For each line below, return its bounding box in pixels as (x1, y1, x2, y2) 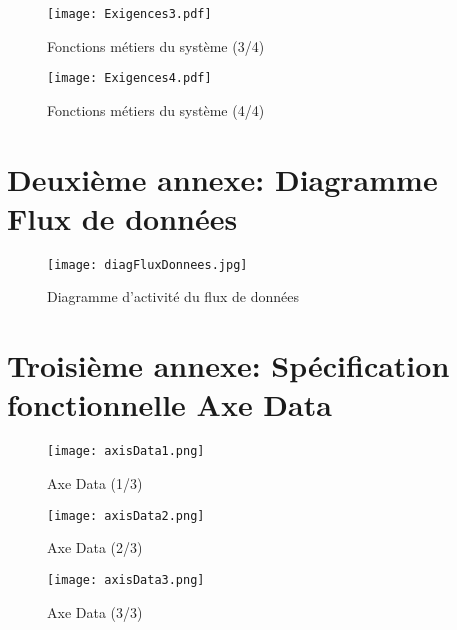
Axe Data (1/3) (47, 473, 143, 494)
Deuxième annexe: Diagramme (7, 158, 438, 199)
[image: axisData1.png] (47, 444, 205, 459)
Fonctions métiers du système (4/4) (47, 99, 265, 120)
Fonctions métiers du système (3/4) (47, 35, 265, 56)
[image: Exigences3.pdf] (47, 7, 212, 21)
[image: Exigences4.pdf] (47, 71, 212, 86)
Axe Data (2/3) (47, 537, 143, 558)
